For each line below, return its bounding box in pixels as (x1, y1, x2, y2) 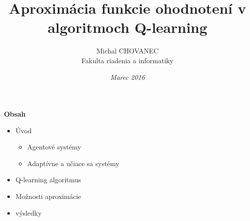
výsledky (15, 207, 42, 218)
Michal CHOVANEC (96, 46, 159, 56)
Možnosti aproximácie (15, 191, 81, 201)
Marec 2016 (110, 72, 145, 82)
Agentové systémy (27, 142, 81, 152)
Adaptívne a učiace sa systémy (27, 158, 120, 168)
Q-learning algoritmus (15, 174, 81, 185)
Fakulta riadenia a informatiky (81, 55, 174, 65)
